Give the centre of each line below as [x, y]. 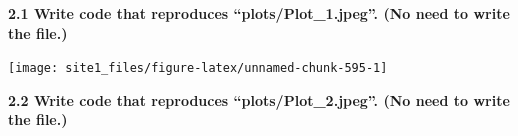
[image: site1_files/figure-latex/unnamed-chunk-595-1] [198, 68]
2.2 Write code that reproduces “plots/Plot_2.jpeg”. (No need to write [259, 99]
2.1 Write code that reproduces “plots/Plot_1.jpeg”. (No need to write [259, 13]
